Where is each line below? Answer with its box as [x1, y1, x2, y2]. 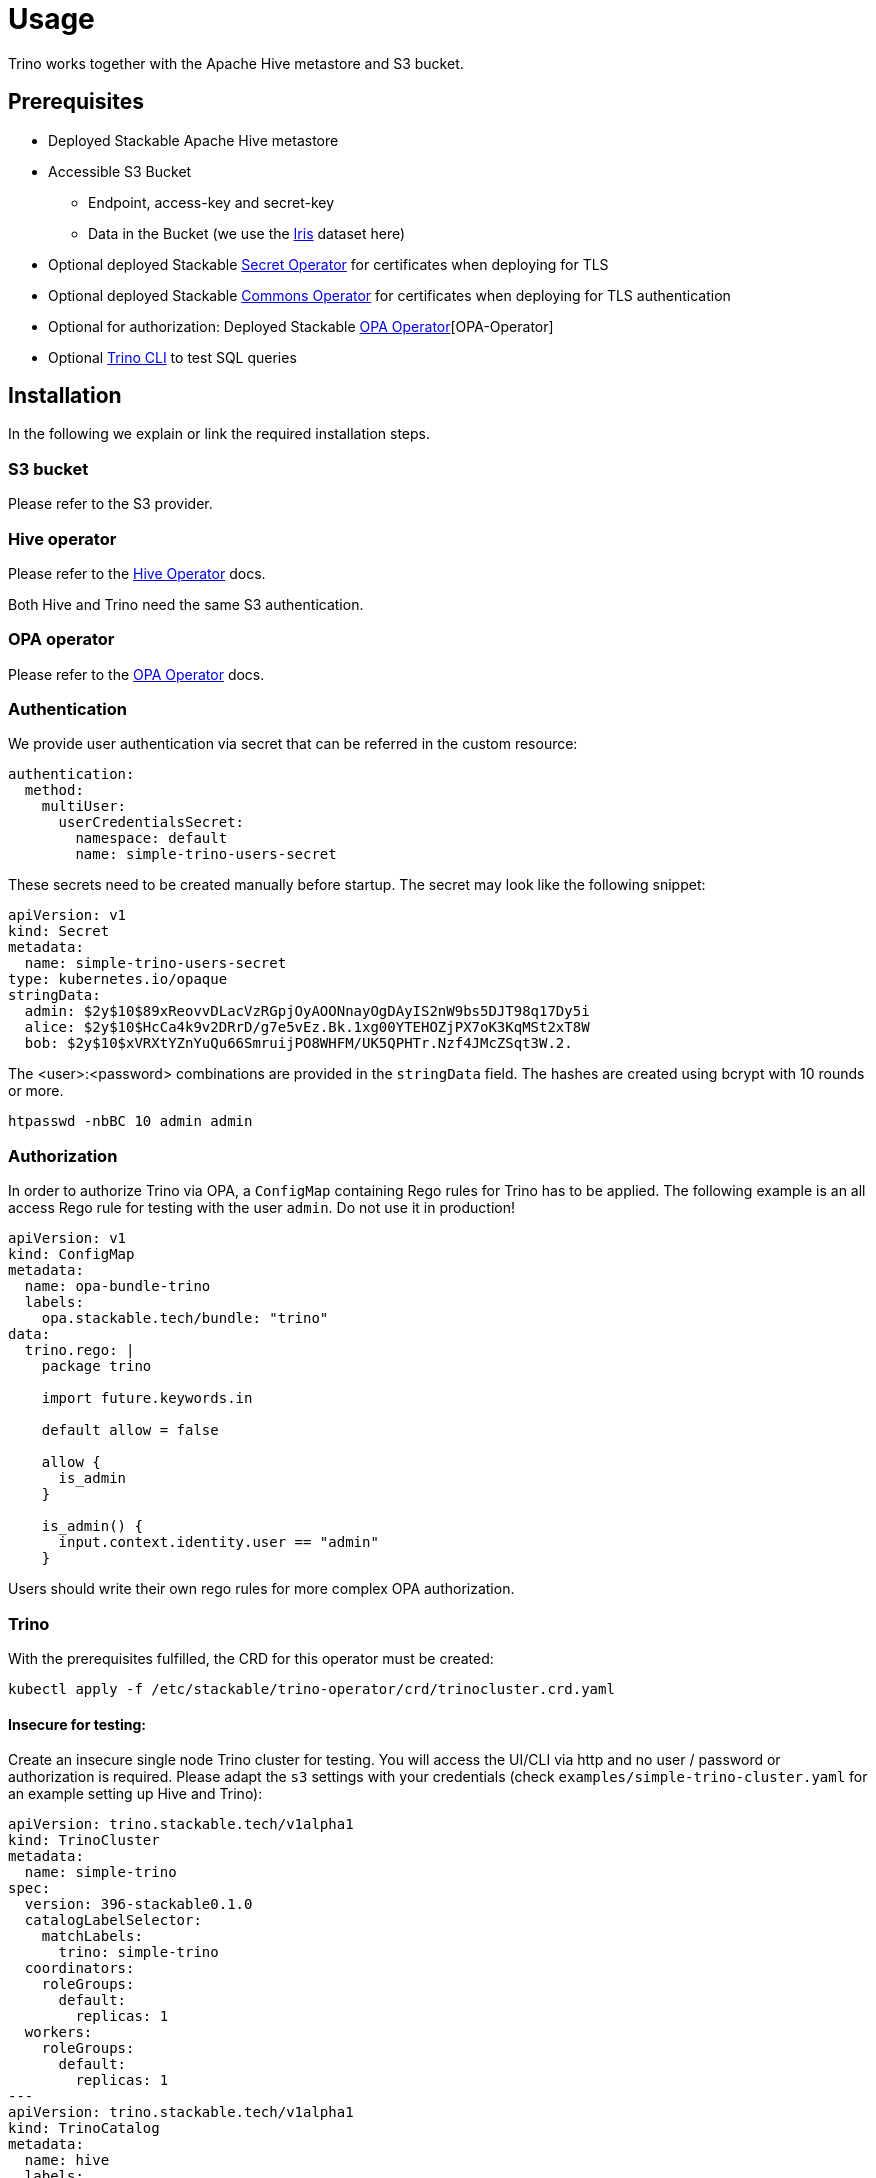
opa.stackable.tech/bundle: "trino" [41, 1310, 329, 1327]
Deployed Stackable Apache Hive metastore [48, 131, 339, 149]
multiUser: [41, 798, 127, 815]
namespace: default [75, 830, 228, 847]
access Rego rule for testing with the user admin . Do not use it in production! [8, 1199, 515, 1217]
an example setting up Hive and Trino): [8, 1785, 263, 1803]
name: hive [24, 2152, 110, 2169]
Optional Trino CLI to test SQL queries [48, 348, 297, 366]
